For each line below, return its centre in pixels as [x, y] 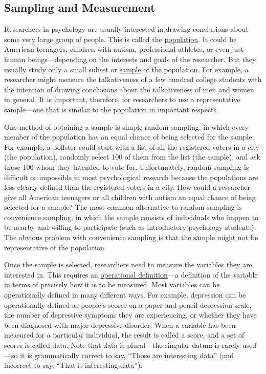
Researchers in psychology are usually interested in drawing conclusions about [126, 29]
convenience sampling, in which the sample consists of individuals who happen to [131, 217]
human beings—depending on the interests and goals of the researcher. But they [130, 59]
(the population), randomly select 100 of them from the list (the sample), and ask [132, 157]
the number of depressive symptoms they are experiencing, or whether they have [130, 315]
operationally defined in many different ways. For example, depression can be [125, 295]
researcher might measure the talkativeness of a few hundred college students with [133, 79]
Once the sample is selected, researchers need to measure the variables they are [128, 264]
